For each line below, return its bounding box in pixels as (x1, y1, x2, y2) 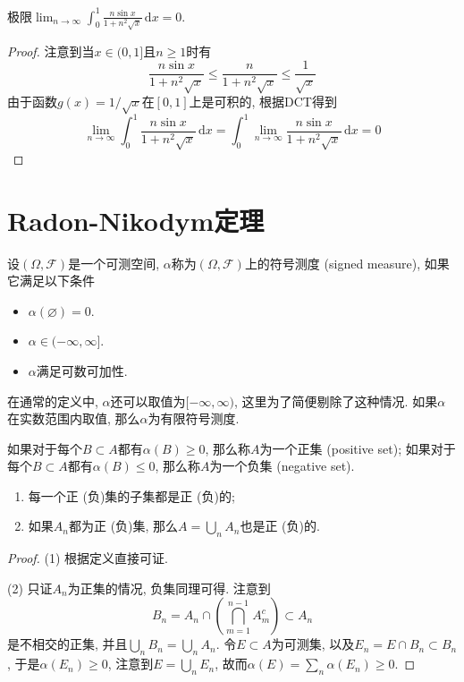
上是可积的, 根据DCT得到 (189, 92, 337, 111)
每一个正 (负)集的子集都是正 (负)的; (28, 486, 235, 505)
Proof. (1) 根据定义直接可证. (7, 549, 168, 567)
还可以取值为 (110, 391, 186, 410)
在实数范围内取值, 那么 (7, 409, 140, 428)
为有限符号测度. (148, 409, 240, 428)
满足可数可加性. (36, 361, 128, 379)
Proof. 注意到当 (7, 41, 95, 60)
